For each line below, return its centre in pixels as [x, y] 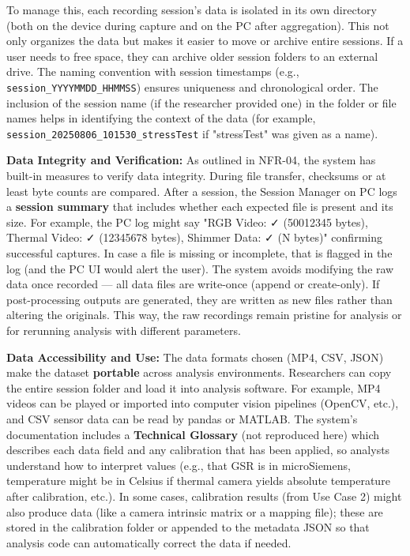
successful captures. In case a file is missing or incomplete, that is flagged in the [199, 253]
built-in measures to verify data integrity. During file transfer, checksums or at [196, 176]
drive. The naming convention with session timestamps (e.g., [153, 71]
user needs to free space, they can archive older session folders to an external [192, 56]
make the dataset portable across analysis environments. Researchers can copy [199, 372]
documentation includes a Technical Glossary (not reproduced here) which [193, 434]
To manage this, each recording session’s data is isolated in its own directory [192, 9]
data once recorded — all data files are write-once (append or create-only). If [193, 284]
